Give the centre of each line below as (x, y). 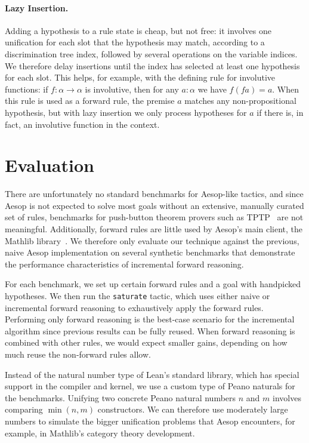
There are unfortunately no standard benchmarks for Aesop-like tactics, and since (154, 194)
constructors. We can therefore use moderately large (193, 409)
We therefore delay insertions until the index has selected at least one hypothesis (152, 65)
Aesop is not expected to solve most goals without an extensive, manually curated (154, 205)
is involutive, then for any (132, 89)
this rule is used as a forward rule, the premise (90, 101)
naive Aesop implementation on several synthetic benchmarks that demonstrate (150, 252)
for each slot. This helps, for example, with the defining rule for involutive (140, 77)
